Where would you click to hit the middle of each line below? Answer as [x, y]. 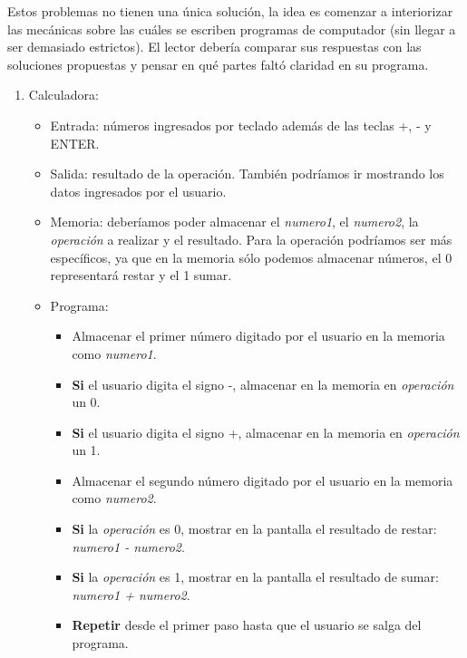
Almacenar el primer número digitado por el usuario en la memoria [258, 336]
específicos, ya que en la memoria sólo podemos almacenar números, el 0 [251, 257]
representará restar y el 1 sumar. [141, 275]
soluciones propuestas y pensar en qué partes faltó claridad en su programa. [218, 64]
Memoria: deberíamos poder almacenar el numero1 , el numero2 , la [234, 222]
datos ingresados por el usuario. [138, 191]
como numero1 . [114, 353]
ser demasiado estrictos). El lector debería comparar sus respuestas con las [214, 47]
